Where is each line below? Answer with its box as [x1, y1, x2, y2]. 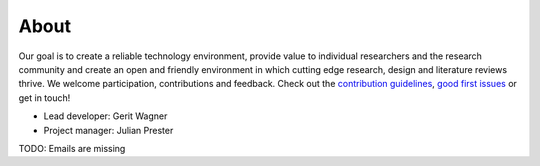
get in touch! [18, 91, 71, 104]
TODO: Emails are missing [18, 142, 126, 154]
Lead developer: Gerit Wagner [43, 110, 168, 122]
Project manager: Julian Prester [43, 124, 174, 136]
